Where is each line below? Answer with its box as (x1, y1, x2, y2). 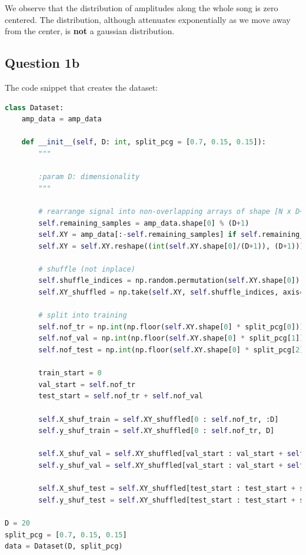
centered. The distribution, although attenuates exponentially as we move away (5, 13, 291, 25)
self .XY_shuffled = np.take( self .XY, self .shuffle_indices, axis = (38, 288, 304, 297)
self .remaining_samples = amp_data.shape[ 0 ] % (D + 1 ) (38, 219, 250, 227)
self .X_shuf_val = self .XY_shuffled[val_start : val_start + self (38, 450, 304, 458)
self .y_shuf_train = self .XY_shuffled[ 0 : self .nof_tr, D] (38, 427, 275, 435)
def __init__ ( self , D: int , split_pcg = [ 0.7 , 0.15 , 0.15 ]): (21, 138, 266, 147)
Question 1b (5, 54, 80, 72)
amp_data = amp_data (21, 115, 102, 124)
